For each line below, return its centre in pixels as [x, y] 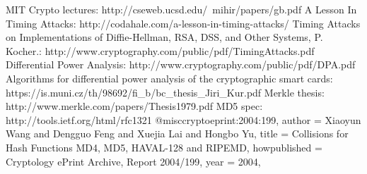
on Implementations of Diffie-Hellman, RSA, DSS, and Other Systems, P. [164, 37]
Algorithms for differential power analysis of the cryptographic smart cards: [169, 78]
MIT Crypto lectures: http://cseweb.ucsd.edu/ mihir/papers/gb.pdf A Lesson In [181, 9]
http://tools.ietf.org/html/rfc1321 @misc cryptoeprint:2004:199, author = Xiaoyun [183, 119]
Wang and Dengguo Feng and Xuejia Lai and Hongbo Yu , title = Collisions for [177, 133]
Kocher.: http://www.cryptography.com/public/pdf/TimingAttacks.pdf [160, 50]
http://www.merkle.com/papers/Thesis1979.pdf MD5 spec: [134, 106]
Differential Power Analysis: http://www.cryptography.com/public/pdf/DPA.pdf [181, 64]
